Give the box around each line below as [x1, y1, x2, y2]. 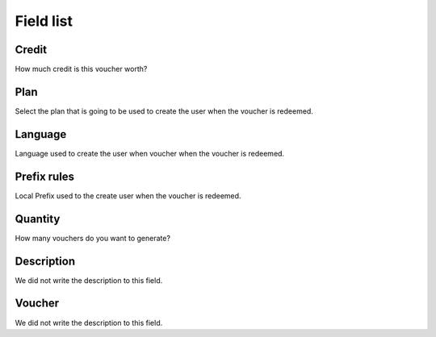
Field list [15, 12, 73, 30]
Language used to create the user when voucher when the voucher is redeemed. [15, 148, 285, 158]
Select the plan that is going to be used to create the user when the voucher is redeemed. [15, 106, 314, 116]
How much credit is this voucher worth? [15, 64, 148, 74]
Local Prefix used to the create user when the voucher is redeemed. [15, 190, 241, 201]
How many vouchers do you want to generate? [15, 233, 171, 243]
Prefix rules [15, 169, 75, 183]
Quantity [15, 212, 61, 226]
